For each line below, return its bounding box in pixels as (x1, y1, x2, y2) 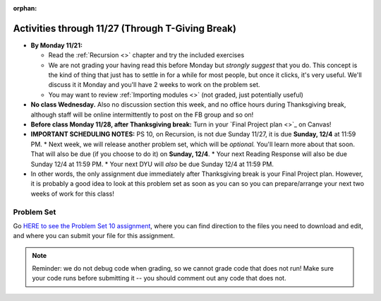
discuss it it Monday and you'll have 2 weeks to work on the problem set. (48, 81, 260, 89)
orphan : (13, 4, 37, 12)
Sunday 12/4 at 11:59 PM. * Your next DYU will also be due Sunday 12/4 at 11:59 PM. (30, 160, 274, 168)
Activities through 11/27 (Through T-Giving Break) (13, 22, 236, 35)
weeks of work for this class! (30, 189, 114, 198)
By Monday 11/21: (30, 41, 83, 49)
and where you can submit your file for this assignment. (13, 232, 176, 240)
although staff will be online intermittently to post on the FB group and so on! (30, 110, 254, 119)
